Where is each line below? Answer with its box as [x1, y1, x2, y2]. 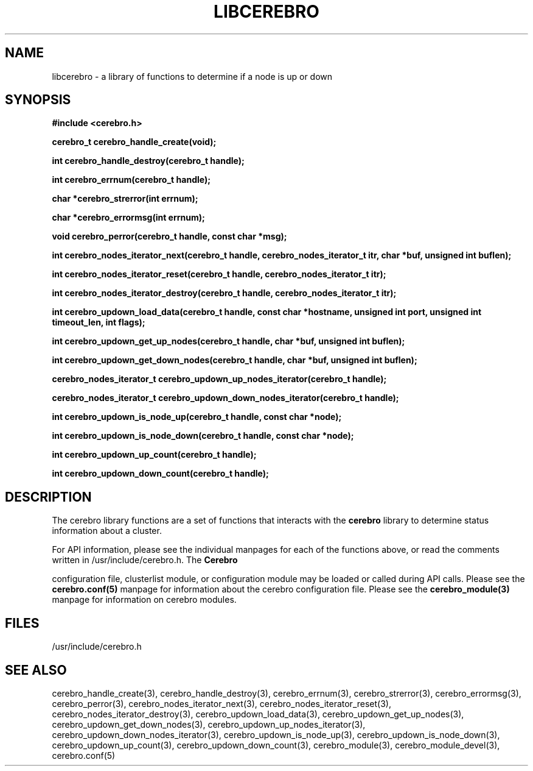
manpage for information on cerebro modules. [52, 594, 237, 605]
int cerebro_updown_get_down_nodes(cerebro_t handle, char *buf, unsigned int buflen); [52, 355, 417, 366]
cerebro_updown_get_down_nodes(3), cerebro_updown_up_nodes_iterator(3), [52, 719, 366, 730]
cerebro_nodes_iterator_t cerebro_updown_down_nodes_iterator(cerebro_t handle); [52, 393, 399, 403]
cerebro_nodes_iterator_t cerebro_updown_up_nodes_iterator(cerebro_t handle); [52, 374, 387, 385]
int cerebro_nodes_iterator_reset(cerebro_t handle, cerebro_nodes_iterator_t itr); [52, 269, 386, 280]
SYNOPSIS [5, 92, 71, 108]
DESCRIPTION [5, 489, 92, 505]
